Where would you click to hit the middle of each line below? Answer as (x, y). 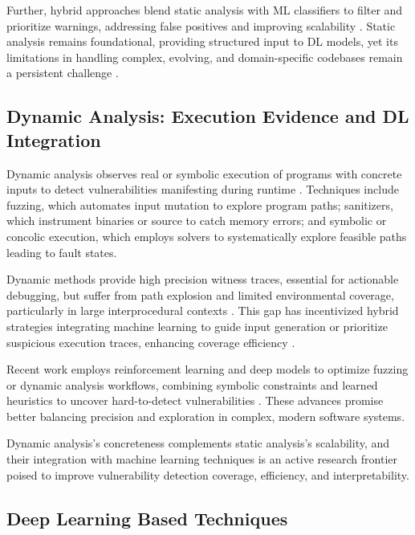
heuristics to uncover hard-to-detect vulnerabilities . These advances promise (195, 400)
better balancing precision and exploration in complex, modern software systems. (206, 416)
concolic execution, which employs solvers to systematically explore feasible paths (207, 236)
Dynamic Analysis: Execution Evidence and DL (208, 116)
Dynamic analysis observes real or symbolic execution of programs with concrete (204, 173)
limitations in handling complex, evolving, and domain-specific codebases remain (205, 57)
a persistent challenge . (63, 73)
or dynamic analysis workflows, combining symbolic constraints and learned (192, 384)
